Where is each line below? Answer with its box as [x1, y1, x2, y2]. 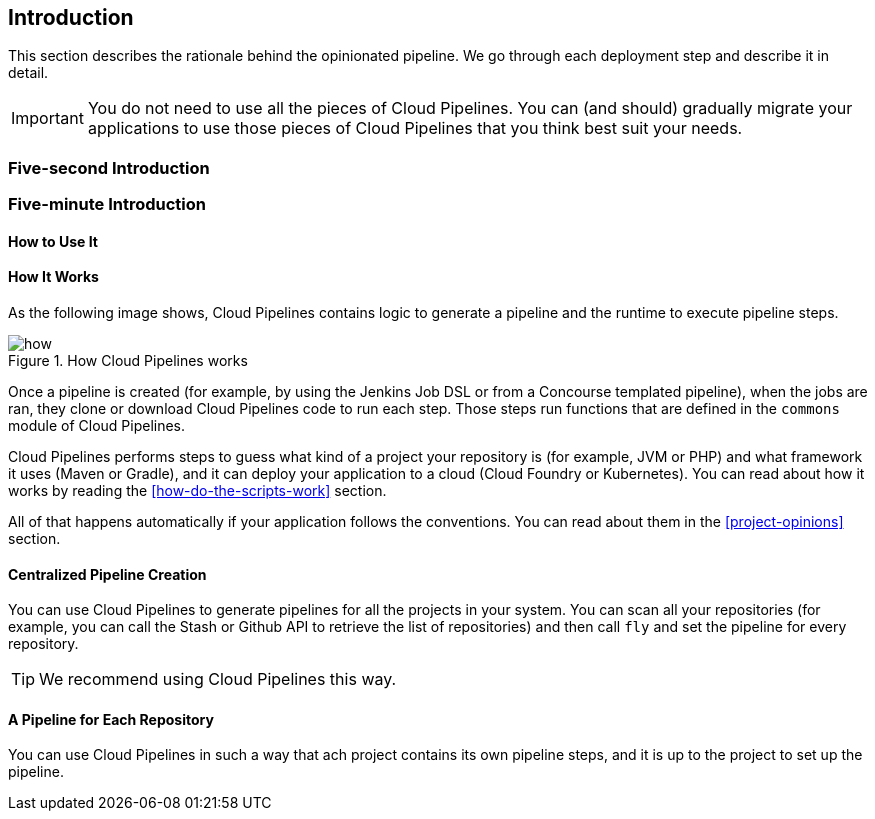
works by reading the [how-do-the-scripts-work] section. [8, 482, 387, 499]
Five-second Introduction [8, 157, 210, 178]
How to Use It [8, 232, 98, 250]
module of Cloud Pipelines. [8, 417, 186, 434]
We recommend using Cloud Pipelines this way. [39, 669, 397, 690]
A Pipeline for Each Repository [8, 710, 214, 728]
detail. [8, 64, 49, 82]
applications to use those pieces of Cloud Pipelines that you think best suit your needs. [87, 118, 743, 139]
